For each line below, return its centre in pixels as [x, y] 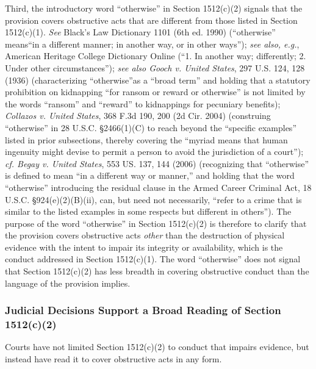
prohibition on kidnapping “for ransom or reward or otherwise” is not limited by [155, 92]
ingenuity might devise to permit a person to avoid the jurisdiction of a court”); [154, 152]
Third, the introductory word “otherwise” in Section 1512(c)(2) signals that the [154, 8]
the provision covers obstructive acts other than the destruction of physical [145, 235]
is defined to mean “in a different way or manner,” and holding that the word [150, 175]
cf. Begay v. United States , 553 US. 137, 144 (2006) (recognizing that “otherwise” [157, 163]
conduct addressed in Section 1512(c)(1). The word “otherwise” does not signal [153, 259]
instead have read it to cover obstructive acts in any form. [113, 358]
